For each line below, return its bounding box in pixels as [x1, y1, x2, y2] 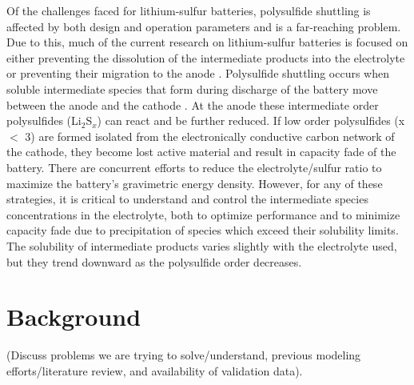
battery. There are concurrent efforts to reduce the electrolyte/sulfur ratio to [6, 158, 382, 175]
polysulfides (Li [6, 112, 82, 129]
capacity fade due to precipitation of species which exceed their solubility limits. [6, 222, 399, 239]
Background [6, 300, 141, 333]
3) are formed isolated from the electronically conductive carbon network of [25, 127, 395, 144]
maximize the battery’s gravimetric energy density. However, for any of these [6, 174, 383, 191]
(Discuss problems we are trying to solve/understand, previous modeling [6, 347, 361, 363]
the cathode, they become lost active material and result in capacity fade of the [6, 143, 396, 160]
